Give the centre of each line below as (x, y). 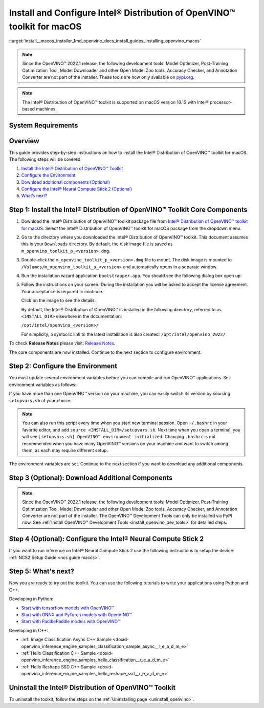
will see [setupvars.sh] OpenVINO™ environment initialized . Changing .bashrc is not (119, 437)
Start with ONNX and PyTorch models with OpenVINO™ (77, 615)
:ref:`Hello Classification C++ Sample (59, 653)
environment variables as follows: (43, 385)
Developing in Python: (31, 599)
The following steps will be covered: (45, 159)
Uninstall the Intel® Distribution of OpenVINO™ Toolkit (92, 687)
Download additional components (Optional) (66, 182)
